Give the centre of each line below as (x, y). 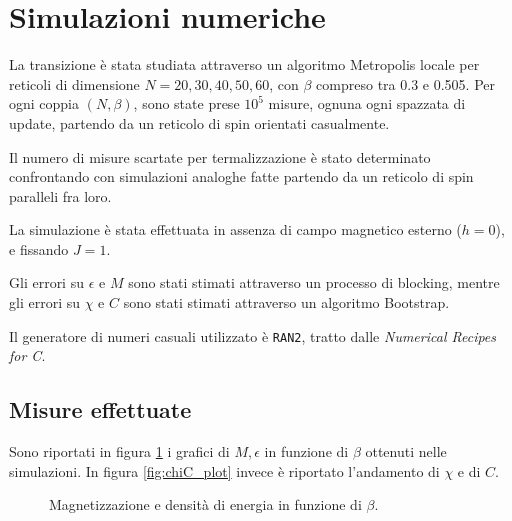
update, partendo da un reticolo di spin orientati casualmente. (199, 122)
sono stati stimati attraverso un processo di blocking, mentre (314, 282)
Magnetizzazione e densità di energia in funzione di (205, 504)
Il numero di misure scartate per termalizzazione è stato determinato (220, 156)
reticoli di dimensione (74, 83)
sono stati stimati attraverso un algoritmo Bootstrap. (286, 302)
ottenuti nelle (406, 451)
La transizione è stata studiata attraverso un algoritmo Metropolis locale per (244, 64)
